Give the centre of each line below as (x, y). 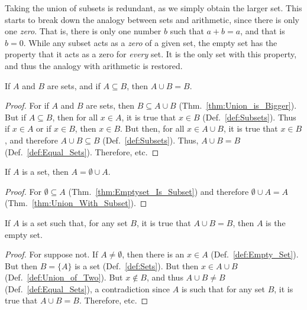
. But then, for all (152, 128)
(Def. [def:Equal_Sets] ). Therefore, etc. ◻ (82, 151)
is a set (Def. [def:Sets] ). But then (137, 265)
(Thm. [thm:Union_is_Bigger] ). (238, 105)
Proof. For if (27, 105)
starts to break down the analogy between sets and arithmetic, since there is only (152, 19)
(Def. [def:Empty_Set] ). (255, 254)
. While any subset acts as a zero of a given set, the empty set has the (150, 42)
